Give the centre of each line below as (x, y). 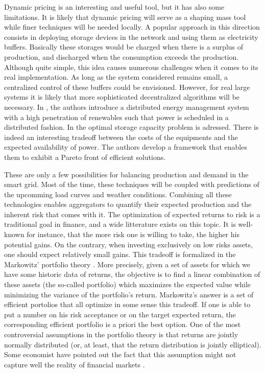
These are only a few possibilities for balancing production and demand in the (126, 174)
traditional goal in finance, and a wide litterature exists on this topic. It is (120, 224)
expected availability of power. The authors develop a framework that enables (126, 147)
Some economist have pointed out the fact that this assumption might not (120, 354)
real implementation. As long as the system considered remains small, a (116, 77)
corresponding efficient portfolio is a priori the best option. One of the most (123, 324)
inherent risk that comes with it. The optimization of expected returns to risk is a (132, 214)
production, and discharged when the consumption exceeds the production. (122, 56)
